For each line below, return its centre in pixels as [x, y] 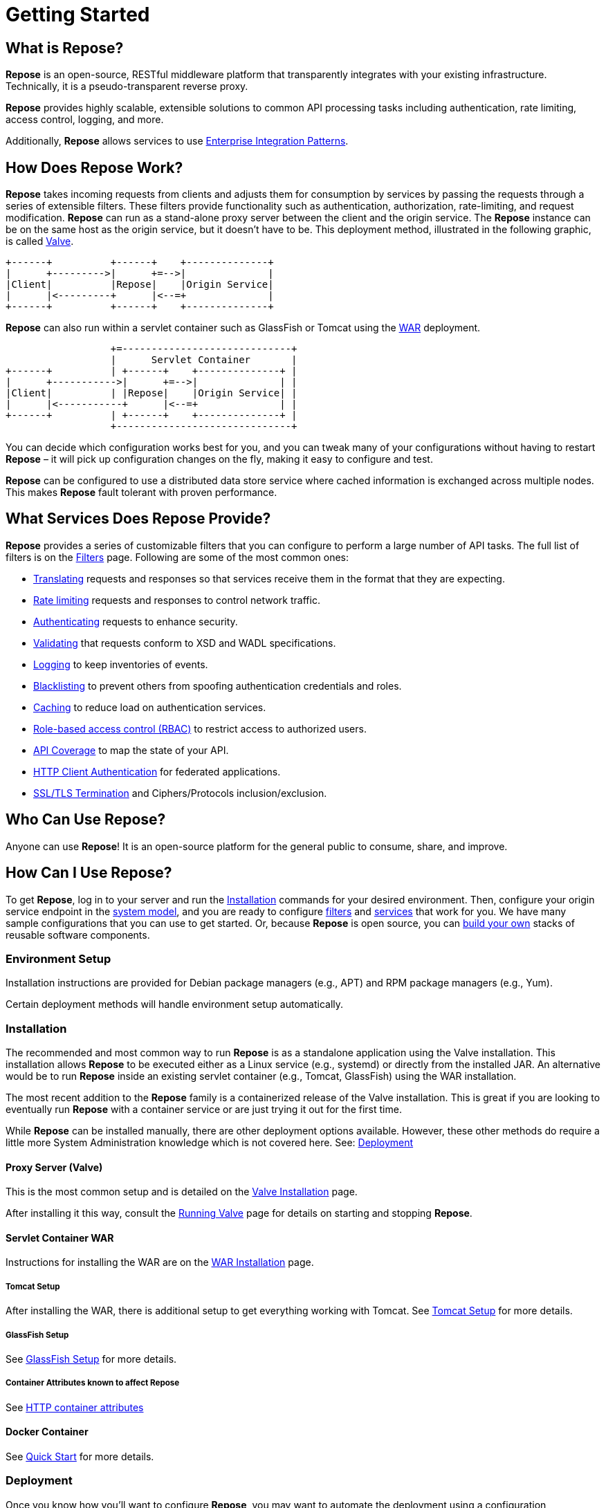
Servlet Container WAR [60, 1238]
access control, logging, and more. [85, 120]
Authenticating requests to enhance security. [136, 621]
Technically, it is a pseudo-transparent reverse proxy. [127, 86]
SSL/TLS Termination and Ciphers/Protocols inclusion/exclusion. [180, 793]
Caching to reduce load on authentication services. [150, 707]
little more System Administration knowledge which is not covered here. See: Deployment [210, 1143]
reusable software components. [78, 935]
